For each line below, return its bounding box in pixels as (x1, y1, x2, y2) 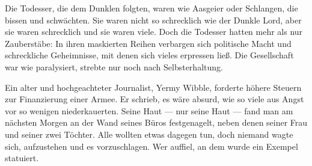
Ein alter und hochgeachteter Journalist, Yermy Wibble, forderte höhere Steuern (5, 81, 302, 93)
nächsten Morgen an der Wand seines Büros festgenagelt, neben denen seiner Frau (5, 116, 308, 129)
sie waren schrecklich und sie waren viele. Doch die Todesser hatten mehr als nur (5, 25, 303, 38)
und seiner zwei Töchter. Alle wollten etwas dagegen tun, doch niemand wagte (5, 128, 293, 140)
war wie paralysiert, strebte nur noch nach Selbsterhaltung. (5, 60, 223, 73)
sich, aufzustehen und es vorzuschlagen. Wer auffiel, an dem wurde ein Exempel (5, 140, 298, 152)
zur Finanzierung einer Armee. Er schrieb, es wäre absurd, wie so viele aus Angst (5, 93, 304, 105)
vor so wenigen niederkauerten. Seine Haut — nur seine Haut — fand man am (5, 104, 293, 117)
